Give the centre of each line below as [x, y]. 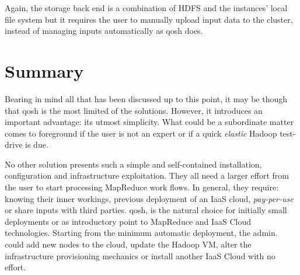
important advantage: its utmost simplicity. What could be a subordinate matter [149, 122]
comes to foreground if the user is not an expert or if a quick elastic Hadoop [141, 133]
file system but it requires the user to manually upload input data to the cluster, [149, 19]
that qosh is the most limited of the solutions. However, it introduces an [134, 110]
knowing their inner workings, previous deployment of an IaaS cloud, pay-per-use [149, 198]
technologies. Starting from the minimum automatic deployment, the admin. [141, 233]
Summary [44, 70]
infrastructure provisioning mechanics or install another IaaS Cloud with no [140, 255]
